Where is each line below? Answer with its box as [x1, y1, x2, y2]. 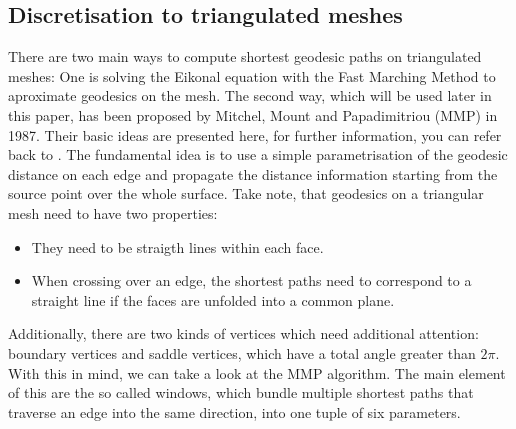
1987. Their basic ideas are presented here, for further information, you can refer [8, 124, 502, 145]
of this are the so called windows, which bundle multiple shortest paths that [8, 382, 474, 403]
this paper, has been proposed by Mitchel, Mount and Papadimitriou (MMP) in [8, 104, 498, 125]
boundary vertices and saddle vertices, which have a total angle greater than [8, 342, 476, 363]
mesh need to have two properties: [8, 202, 218, 223]
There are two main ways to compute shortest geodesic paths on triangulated [8, 46, 482, 67]
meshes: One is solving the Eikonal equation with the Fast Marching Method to [8, 65, 496, 86]
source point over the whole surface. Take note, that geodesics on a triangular [8, 183, 484, 204]
